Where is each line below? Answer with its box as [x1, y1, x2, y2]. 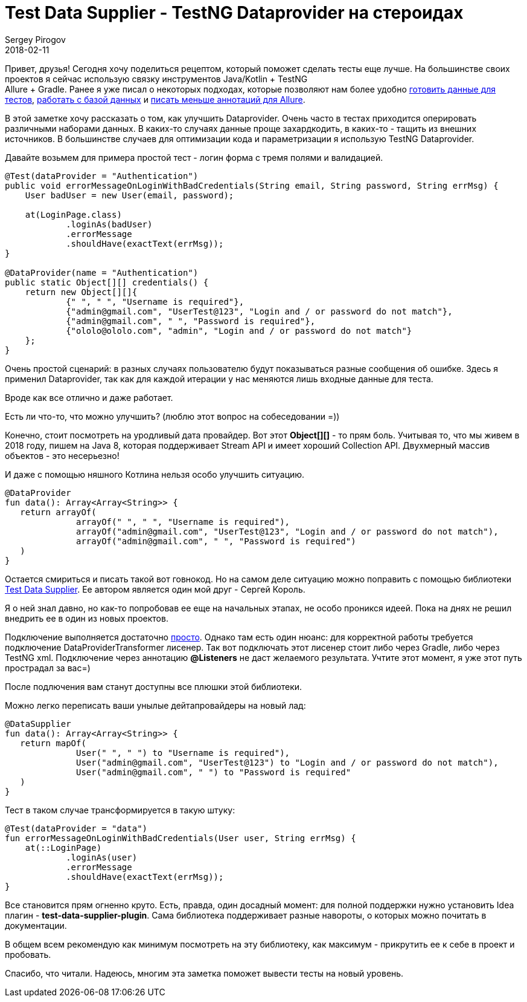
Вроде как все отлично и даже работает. [5, 392, 173, 403]
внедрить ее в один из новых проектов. [5, 613, 168, 623]
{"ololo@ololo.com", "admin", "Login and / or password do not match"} [66, 325, 412, 336]
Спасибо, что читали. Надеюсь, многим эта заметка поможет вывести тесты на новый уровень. [5, 968, 404, 978]
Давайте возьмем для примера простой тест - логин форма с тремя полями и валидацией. [5, 152, 383, 163]
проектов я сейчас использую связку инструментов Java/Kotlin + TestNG [5, 73, 308, 84]
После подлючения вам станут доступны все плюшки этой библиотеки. [5, 681, 302, 692]
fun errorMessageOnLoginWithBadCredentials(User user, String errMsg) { [5, 833, 356, 843]
